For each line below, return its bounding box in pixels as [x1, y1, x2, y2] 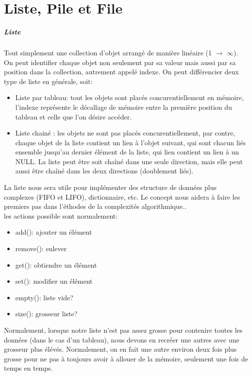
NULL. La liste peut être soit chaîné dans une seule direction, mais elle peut [15, 156, 243, 166]
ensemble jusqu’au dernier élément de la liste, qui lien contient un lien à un [15, 147, 239, 157]
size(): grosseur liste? [15, 308, 78, 319]
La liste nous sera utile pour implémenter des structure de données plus [4, 182, 217, 192]
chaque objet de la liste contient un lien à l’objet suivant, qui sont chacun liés [15, 137, 246, 147]
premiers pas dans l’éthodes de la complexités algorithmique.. [4, 201, 186, 211]
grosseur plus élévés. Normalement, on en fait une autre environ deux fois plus [4, 344, 237, 354]
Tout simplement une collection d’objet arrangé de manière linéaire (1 [4, 47, 212, 57]
